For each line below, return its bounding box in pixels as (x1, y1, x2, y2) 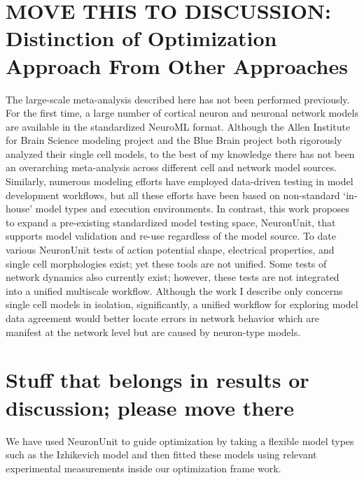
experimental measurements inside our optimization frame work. (6, 460, 281, 475)
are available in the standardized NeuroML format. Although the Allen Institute (6, 119, 351, 133)
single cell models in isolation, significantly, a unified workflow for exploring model (6, 297, 358, 312)
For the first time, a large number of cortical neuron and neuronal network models (6, 106, 358, 120)
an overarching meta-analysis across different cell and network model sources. (6, 160, 337, 175)
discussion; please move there (6, 393, 294, 421)
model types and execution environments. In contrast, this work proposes (35, 201, 350, 216)
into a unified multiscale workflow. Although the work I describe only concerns (6, 283, 343, 298)
